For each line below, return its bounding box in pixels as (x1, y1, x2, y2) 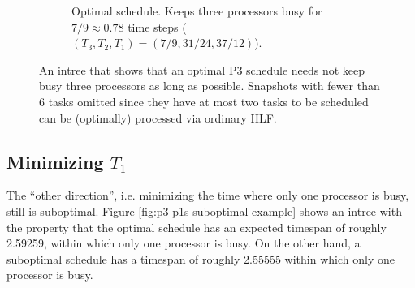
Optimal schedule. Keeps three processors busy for (71, 2, 322, 19)
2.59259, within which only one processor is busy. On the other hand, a (6, 234, 361, 251)
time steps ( (128, 18, 187, 35)
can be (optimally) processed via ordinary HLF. (39, 109, 277, 126)
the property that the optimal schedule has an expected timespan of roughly (6, 218, 387, 235)
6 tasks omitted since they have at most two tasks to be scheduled (39, 92, 369, 110)
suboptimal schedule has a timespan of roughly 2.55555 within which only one (6, 250, 395, 267)
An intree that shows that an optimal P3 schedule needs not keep (39, 61, 365, 78)
